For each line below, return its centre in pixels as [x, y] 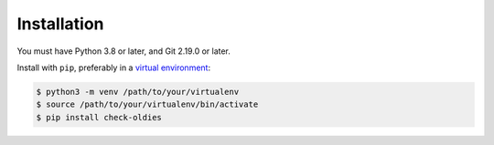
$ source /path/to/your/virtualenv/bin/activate [147, 104]
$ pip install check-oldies [99, 117]
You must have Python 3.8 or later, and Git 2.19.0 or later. [123, 51]
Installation [60, 24]
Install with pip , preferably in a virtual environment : [113, 67]
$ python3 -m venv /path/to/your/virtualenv [138, 92]
